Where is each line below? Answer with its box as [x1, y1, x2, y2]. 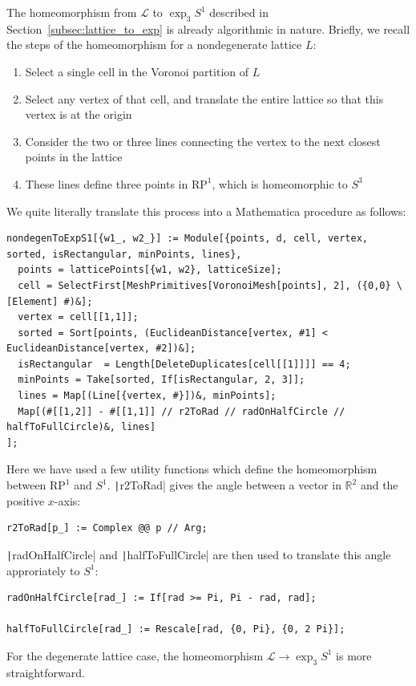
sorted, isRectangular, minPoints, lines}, [6, 248, 242, 260]
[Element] [6, 295, 59, 307]
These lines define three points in [25, 175, 188, 192]
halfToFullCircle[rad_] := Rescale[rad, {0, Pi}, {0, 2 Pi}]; [6, 623, 345, 635]
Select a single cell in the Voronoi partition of [25, 63, 249, 79]
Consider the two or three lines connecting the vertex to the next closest [25, 132, 381, 149]
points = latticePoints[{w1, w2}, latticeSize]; [18, 264, 282, 276]
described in [209, 4, 269, 20]
